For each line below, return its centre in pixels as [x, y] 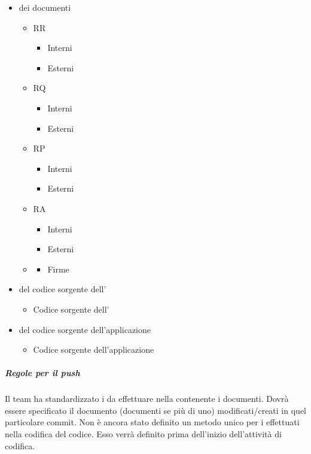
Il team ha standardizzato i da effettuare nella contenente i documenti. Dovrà [147, 399]
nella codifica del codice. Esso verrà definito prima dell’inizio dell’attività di [143, 434]
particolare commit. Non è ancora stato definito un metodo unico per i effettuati [152, 422]
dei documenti [45, 7]
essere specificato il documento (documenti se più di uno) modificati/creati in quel [155, 410]
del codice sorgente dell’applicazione [85, 329]
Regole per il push [42, 373]
